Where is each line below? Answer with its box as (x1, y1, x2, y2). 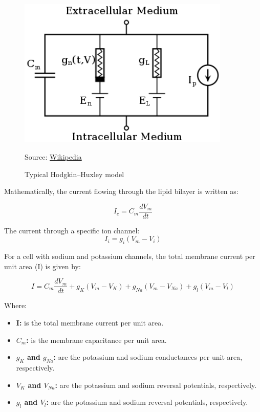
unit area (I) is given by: (4, 261, 81, 271)
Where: (4, 300, 27, 311)
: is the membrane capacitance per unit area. (26, 334, 167, 345)
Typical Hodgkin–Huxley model (25, 168, 124, 179)
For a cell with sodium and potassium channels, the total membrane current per (4, 251, 255, 262)
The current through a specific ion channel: (4, 225, 140, 235)
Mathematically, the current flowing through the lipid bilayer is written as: (4, 186, 239, 197)
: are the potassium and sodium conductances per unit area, (53, 352, 243, 362)
